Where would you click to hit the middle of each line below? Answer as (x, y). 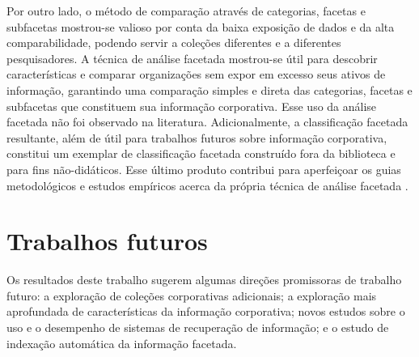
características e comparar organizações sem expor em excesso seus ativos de (196, 74)
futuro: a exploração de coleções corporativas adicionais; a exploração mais (192, 295)
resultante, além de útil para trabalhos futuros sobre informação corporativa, (197, 137)
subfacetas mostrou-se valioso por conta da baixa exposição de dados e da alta (201, 26)
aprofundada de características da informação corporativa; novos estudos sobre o (206, 311)
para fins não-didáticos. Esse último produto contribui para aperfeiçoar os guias (204, 169)
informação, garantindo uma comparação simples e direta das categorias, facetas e (209, 89)
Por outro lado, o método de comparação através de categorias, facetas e (186, 11)
